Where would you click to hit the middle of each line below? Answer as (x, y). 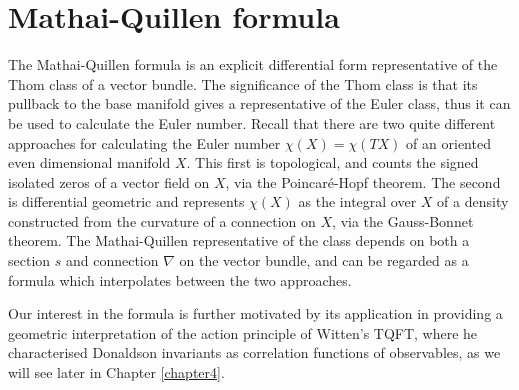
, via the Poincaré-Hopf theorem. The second (363, 181)
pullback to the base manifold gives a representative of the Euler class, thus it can (259, 103)
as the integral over (357, 201)
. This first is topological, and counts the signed (332, 162)
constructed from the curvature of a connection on (162, 220)
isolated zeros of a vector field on (109, 181)
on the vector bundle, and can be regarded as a (324, 260)
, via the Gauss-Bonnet (403, 220)
